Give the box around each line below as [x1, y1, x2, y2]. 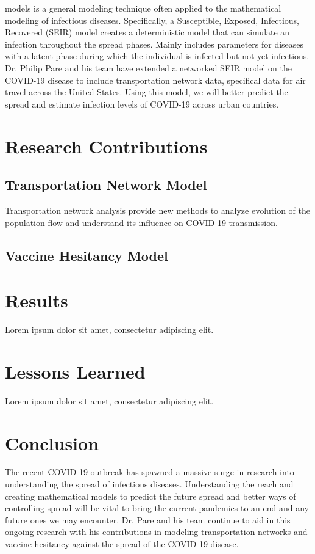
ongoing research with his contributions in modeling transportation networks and [5, 525, 308, 538]
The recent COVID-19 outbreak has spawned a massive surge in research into [5, 465, 294, 478]
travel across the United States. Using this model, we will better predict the [5, 86, 288, 98]
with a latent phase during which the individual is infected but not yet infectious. [5, 49, 310, 62]
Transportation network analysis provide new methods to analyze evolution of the [5, 203, 310, 216]
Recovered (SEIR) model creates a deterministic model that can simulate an [5, 26, 290, 38]
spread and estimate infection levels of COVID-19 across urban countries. [5, 97, 279, 110]
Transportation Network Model [5, 175, 207, 194]
